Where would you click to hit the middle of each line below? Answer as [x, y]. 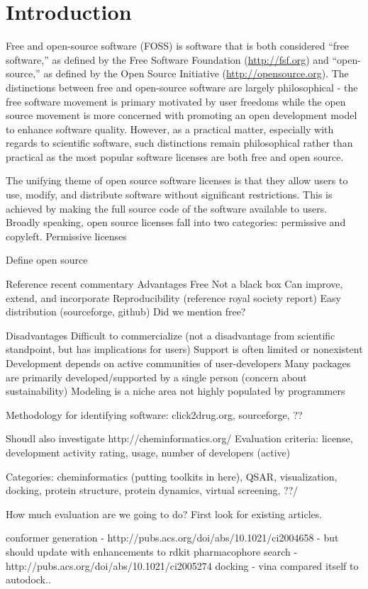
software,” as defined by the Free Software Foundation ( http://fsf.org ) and [167, 59]
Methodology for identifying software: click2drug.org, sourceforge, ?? [154, 414]
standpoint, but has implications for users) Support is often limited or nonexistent [184, 349]
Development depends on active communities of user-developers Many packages [178, 363]
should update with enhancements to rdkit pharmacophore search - [152, 551]
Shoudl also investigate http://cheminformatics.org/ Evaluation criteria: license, [179, 438]
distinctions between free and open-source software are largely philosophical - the [182, 87]
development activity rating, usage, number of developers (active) [148, 452]
